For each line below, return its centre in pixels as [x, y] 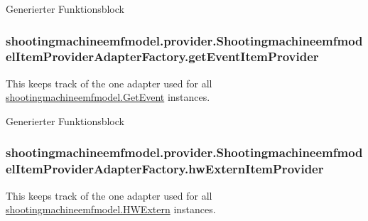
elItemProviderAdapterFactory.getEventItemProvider [162, 56]
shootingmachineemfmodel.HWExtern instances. [111, 209]
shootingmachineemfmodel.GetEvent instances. [108, 97]
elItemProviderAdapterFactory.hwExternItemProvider [165, 169]
